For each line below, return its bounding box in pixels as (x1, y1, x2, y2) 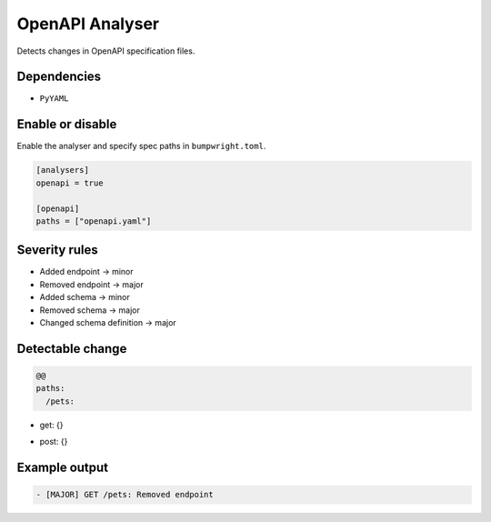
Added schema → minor (39, 292, 131, 303)
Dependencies (16, 69, 102, 85)
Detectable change (16, 341, 127, 356)
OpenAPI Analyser (16, 14, 159, 34)
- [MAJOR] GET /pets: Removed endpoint (35, 489, 214, 500)
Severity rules (16, 242, 99, 258)
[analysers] (35, 165, 90, 176)
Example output (16, 459, 109, 475)
